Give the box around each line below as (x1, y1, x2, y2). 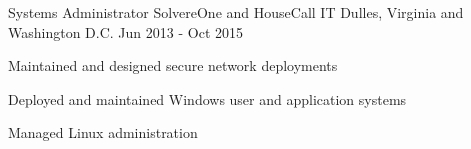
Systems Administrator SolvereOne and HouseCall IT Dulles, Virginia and (8, 2, 464, 22)
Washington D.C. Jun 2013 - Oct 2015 (8, 21, 243, 42)
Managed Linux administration (8, 122, 198, 143)
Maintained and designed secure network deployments (8, 55, 338, 76)
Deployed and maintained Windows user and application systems (8, 88, 407, 109)
